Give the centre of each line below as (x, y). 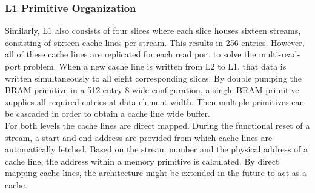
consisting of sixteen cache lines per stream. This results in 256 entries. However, (155, 42)
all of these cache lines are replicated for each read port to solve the (131, 54)
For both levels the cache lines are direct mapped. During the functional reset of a (157, 125)
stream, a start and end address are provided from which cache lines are (139, 137)
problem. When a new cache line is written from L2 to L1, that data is (155, 66)
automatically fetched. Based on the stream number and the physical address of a (157, 149)
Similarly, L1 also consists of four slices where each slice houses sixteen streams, (153, 31)
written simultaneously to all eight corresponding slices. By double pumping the (153, 78)
